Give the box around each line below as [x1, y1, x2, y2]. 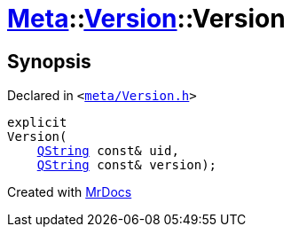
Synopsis [7, 50, 91, 73]
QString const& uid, [36, 144, 179, 159]
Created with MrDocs [7, 184, 132, 200]
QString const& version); [36, 158, 217, 173]
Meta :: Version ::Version [7, 4, 286, 34]
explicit [7, 115, 67, 130]
